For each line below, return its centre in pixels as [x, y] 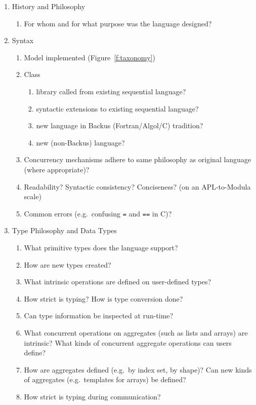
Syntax [23, 40]
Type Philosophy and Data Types [64, 230]
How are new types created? [68, 264]
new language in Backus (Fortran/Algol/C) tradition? [120, 125]
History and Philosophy [49, 6]
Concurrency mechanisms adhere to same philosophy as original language [138, 159]
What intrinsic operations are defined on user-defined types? [118, 282]
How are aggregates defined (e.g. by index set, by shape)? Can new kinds [138, 369]
